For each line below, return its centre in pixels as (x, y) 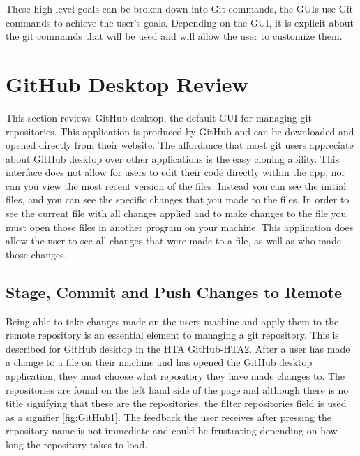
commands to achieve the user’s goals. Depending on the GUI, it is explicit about (180, 22)
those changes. (36, 254)
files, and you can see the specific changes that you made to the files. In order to (178, 199)
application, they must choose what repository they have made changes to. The (175, 376)
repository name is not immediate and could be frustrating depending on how (172, 431)
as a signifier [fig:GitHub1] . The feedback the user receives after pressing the (169, 417)
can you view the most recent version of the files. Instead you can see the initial (176, 185)
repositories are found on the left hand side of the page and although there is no (177, 389)
